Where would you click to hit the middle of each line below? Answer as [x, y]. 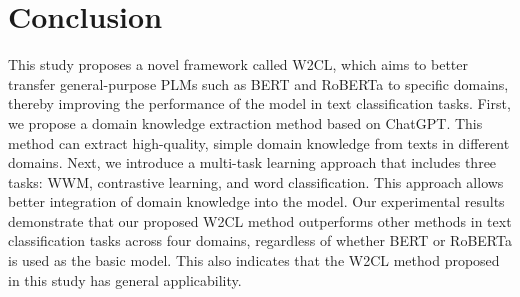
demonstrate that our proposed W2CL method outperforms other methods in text [260, 220]
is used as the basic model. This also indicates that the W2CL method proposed [254, 260]
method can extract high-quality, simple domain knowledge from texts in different [259, 142]
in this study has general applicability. [125, 279]
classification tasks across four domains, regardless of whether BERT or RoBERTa [260, 240]
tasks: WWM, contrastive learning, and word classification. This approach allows [256, 181]
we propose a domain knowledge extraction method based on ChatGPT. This [245, 122]
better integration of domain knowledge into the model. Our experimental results [256, 201]
